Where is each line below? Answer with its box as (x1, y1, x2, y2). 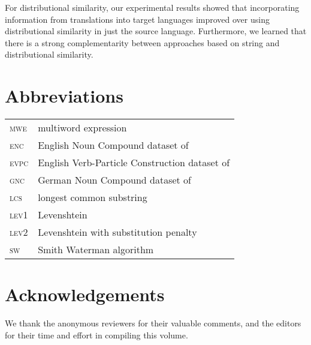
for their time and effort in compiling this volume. (5, 328, 188, 341)
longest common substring (38, 190, 147, 205)
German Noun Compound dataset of (38, 173, 192, 187)
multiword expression (38, 121, 127, 135)
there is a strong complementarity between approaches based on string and (5, 36, 280, 49)
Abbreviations (5, 83, 123, 108)
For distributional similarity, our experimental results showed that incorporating (5, 1, 300, 13)
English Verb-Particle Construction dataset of (38, 155, 230, 170)
